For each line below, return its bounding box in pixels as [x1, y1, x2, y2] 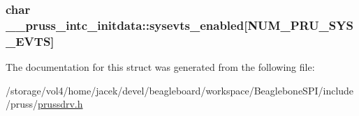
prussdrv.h [38, 97, 83, 111]
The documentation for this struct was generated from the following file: [6, 60, 315, 74]
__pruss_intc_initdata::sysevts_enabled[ [6, 16, 248, 33]
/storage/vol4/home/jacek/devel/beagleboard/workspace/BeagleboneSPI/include [6, 83, 354, 97]
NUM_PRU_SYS [247, 16, 353, 33]
